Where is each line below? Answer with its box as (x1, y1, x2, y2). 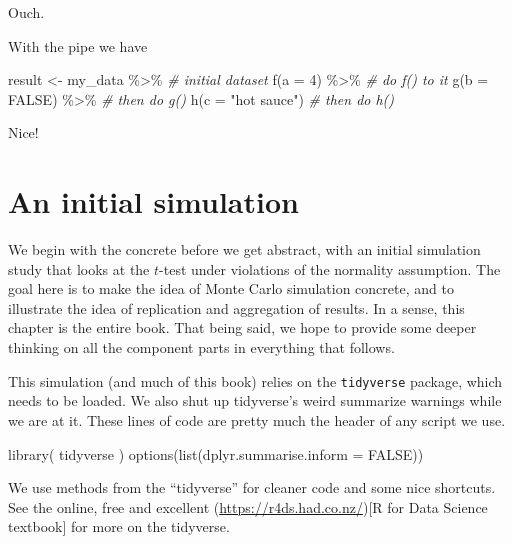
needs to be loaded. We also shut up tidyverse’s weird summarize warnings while (8, 390, 502, 411)
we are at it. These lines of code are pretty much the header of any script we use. (8, 409, 506, 430)
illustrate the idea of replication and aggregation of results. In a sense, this (8, 297, 465, 318)
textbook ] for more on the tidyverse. (8, 516, 230, 537)
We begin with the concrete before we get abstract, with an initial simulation (8, 239, 481, 260)
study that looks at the (8, 258, 150, 279)
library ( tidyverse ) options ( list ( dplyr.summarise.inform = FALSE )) (8, 443, 424, 464)
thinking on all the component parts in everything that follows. (8, 337, 395, 358)
